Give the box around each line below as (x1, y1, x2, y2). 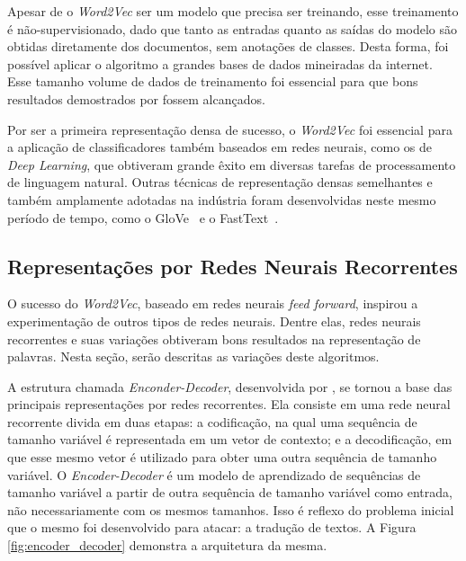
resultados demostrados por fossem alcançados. (7, 89, 265, 108)
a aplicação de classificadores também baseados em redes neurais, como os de (7, 138, 432, 156)
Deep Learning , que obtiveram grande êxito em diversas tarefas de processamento (7, 155, 456, 174)
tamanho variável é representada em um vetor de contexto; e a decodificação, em (7, 430, 453, 449)
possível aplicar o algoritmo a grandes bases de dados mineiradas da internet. (7, 54, 433, 73)
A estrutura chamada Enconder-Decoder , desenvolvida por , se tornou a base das (7, 377, 453, 396)
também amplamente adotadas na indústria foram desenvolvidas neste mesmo (7, 190, 436, 209)
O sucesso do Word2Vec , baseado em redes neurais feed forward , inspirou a (7, 294, 418, 313)
